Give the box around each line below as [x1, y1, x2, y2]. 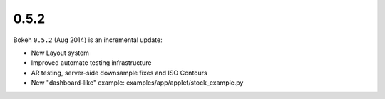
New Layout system [31, 48, 89, 57]
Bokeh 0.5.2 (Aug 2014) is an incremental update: [13, 36, 163, 44]
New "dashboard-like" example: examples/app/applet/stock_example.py [31, 78, 244, 87]
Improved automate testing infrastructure [31, 58, 152, 67]
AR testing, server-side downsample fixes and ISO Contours [31, 68, 207, 77]
